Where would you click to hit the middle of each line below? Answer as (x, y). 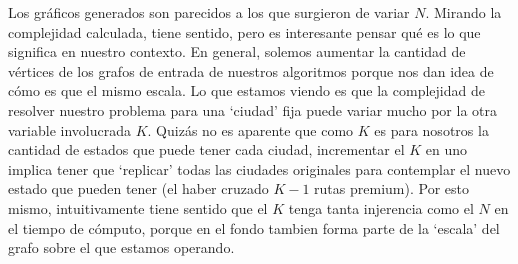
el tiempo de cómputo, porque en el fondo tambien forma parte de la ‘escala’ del (254, 227)
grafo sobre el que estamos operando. (121, 247)
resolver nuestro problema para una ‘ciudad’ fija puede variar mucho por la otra (252, 109)
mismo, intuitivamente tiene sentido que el (138, 207)
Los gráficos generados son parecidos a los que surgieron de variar (209, 12)
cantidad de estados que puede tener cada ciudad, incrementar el (206, 149)
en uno (446, 149)
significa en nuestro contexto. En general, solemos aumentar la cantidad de (237, 51)
